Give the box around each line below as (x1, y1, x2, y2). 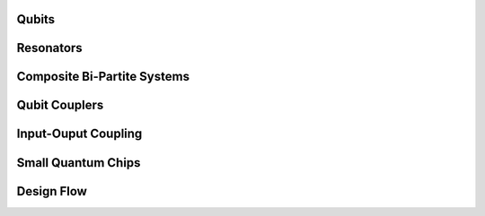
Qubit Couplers (16, 98, 104, 113)
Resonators (16, 40, 83, 56)
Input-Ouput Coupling (16, 126, 143, 142)
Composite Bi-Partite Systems (16, 69, 190, 84)
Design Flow (16, 184, 87, 199)
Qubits (16, 12, 56, 27)
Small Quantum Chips (16, 155, 141, 170)
